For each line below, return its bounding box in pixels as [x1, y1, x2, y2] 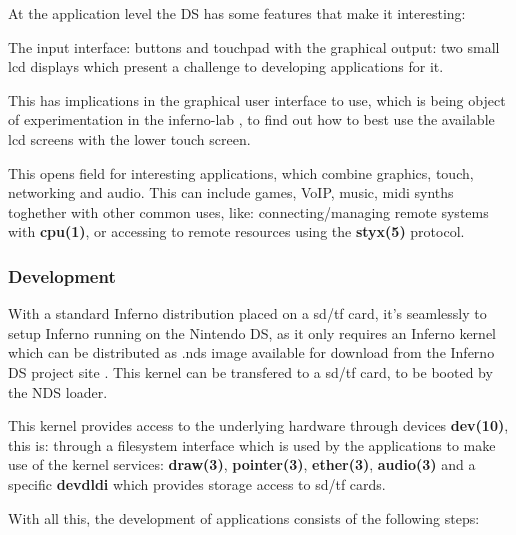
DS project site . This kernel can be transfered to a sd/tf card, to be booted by [8, 361, 493, 382]
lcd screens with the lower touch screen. [8, 128, 251, 149]
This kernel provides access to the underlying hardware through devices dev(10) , [8, 415, 509, 436]
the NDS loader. [8, 381, 108, 402]
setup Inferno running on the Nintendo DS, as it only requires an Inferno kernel [8, 322, 496, 343]
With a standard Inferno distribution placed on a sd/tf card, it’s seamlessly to [8, 303, 487, 324]
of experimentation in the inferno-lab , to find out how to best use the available [8, 109, 495, 130]
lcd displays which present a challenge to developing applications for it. [8, 56, 444, 77]
